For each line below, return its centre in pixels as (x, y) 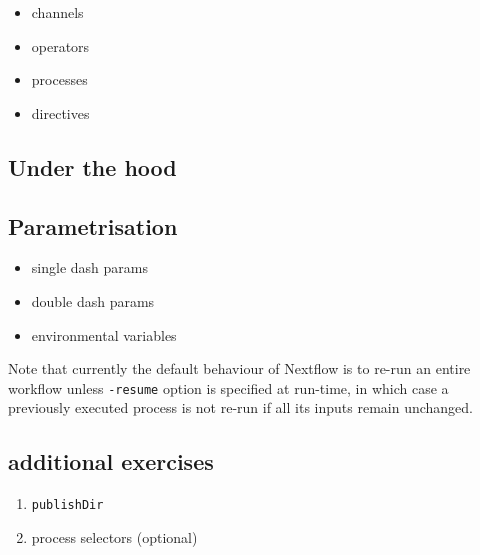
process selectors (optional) (114, 536)
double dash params (93, 300)
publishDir (67, 505)
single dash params (89, 267)
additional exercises (111, 461)
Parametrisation (93, 225)
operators (60, 45)
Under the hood (92, 166)
